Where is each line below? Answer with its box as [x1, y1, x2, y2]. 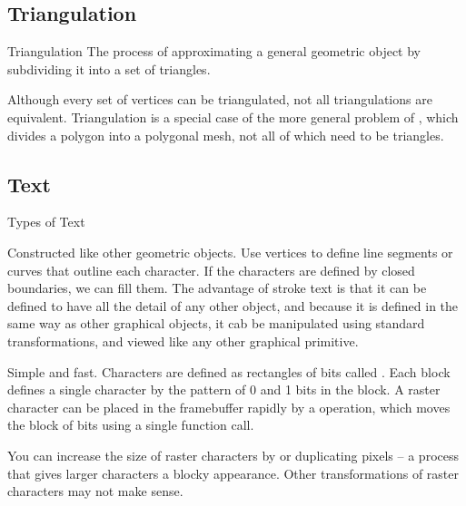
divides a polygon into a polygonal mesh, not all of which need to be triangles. [7, 125, 444, 144]
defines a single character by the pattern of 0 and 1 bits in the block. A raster [7, 380, 441, 399]
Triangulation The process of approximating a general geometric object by [7, 42, 421, 61]
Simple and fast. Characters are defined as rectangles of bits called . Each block [7, 362, 451, 381]
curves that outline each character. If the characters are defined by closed [7, 260, 415, 279]
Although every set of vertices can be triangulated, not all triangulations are [7, 90, 432, 109]
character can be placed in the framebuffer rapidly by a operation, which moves [7, 397, 451, 416]
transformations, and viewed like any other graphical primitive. [7, 331, 359, 350]
